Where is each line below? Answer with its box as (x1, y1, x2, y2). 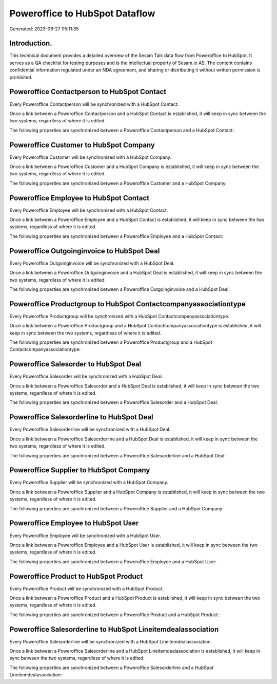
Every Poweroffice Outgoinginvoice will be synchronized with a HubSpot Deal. (9, 260, 175, 266)
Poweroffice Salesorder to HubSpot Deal (9, 360, 142, 368)
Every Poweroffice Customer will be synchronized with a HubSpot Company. (9, 154, 172, 160)
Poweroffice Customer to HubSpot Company (9, 140, 155, 149)
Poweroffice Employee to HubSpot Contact (9, 193, 150, 202)
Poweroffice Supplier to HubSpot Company (9, 466, 150, 475)
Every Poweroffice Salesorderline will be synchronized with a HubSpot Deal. (9, 427, 171, 433)
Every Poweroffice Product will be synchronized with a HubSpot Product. (9, 585, 164, 591)
